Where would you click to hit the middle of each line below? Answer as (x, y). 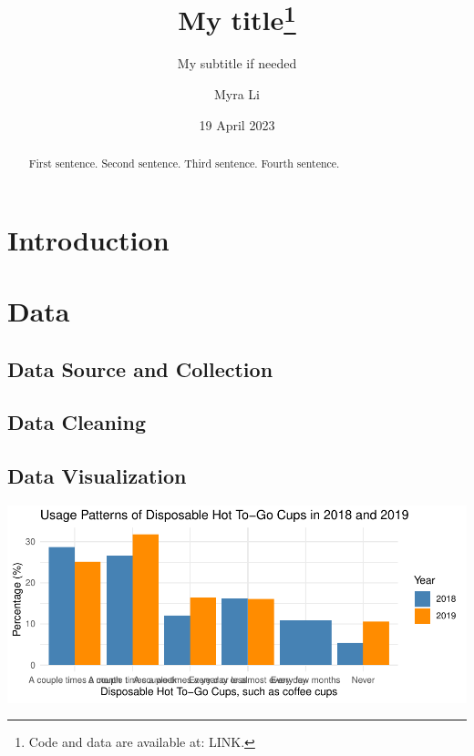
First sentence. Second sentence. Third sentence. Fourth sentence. (184, 163)
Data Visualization (97, 476)
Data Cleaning (77, 422)
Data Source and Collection (140, 368)
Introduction (88, 239)
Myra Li (237, 94)
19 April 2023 (237, 124)
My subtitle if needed (237, 63)
